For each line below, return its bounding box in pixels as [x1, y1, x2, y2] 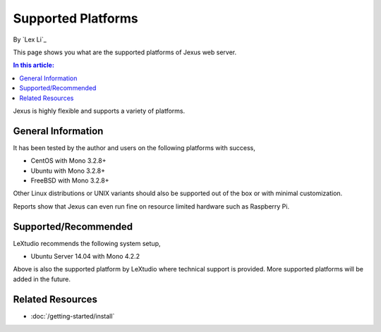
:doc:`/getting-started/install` [30, 312, 115, 320]
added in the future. [13, 275, 71, 283]
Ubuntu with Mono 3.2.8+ [30, 166, 106, 175]
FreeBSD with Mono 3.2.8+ [30, 176, 109, 185]
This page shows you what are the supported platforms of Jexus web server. [13, 48, 236, 56]
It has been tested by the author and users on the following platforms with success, [13, 143, 255, 152]
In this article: [13, 61, 54, 70]
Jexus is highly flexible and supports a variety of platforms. [13, 106, 186, 115]
